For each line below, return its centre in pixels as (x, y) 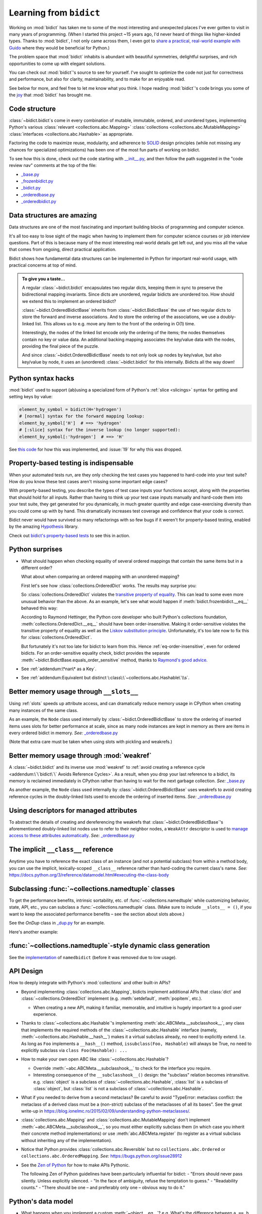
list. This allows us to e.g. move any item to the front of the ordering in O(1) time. (115, 323)
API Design (26, 971)
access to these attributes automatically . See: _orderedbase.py (72, 836)
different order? (37, 568)
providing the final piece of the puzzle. (61, 346)
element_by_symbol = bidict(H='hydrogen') (70, 410)
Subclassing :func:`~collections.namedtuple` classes (92, 889)
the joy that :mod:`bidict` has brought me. (50, 95)
